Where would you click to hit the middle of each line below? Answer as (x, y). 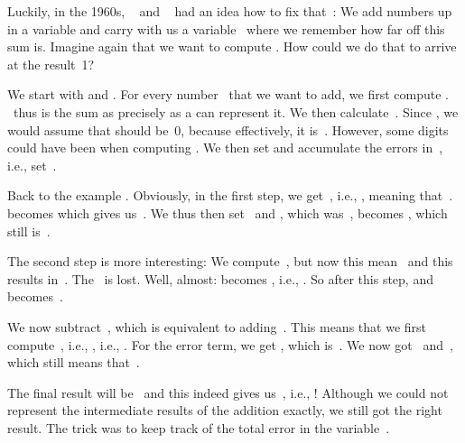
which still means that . (74, 362)
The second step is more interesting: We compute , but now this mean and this (230, 261)
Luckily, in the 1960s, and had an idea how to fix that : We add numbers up (230, 11)
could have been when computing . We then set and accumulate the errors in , (225, 148)
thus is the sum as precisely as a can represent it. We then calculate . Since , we (236, 111)
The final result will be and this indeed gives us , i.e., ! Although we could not (228, 392)
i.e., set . (32, 165)
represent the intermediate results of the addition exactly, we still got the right (225, 410)
